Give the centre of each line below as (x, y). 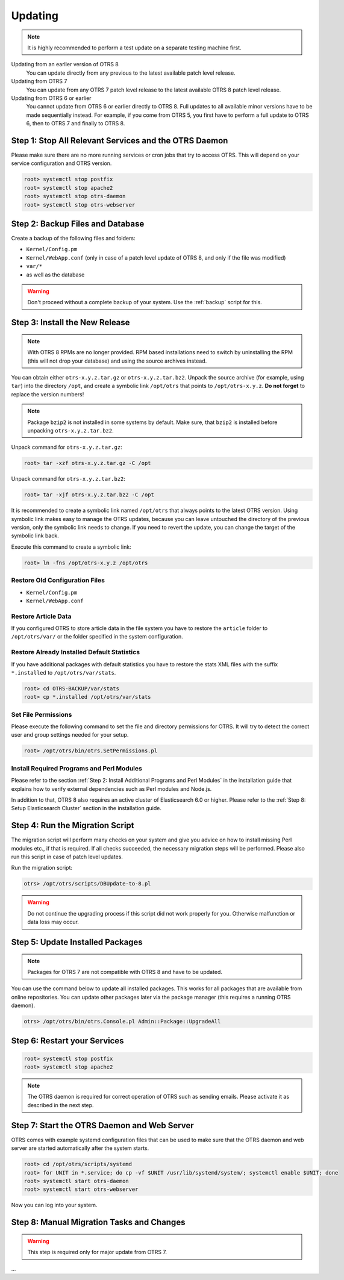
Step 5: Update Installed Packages (77, 942)
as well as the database (55, 275)
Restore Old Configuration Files (58, 580)
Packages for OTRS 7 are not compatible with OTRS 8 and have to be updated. (125, 972)
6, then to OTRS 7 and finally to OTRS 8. (76, 123)
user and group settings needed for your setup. (70, 735)
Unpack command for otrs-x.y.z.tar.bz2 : (68, 479)
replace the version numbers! (48, 394)
